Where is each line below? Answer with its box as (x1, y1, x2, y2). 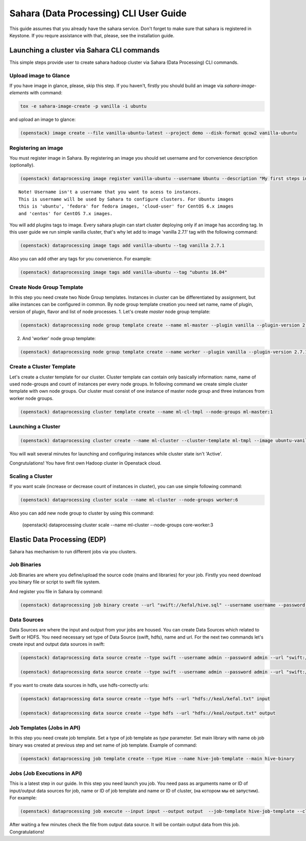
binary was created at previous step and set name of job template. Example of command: (9, 742, 197, 748)
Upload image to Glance (9, 72, 70, 79)
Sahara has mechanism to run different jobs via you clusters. (9, 548, 137, 554)
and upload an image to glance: (9, 116, 76, 122)
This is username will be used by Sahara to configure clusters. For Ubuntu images (18, 196, 234, 202)
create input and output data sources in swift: (9, 641, 105, 647)
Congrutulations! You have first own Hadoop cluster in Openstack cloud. (9, 460, 162, 466)
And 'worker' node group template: (22, 335, 96, 341)
